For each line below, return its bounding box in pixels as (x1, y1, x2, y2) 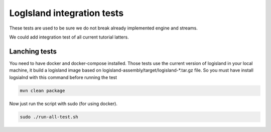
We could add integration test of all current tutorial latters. (9, 34, 129, 40)
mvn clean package (20, 87, 65, 93)
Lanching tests (9, 47, 57, 55)
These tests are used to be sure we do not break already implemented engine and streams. (9, 25, 198, 31)
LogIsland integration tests (9, 7, 124, 18)
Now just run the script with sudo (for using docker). (9, 100, 118, 106)
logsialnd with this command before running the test (9, 74, 117, 80)
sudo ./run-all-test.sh (20, 114, 79, 119)
